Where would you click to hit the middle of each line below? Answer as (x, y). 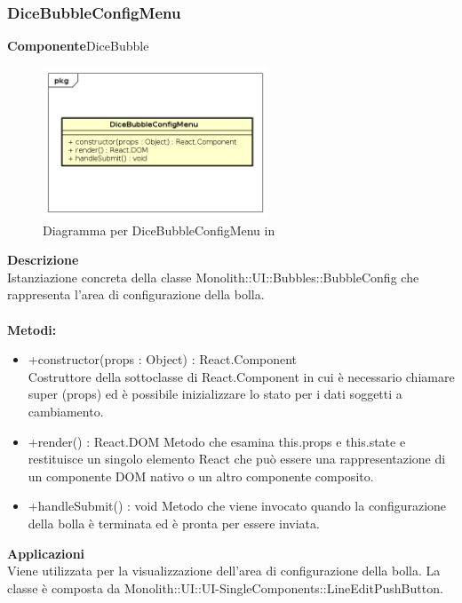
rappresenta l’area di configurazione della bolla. (136, 294)
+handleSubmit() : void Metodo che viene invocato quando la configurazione (237, 506)
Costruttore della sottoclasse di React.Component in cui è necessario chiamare (241, 376)
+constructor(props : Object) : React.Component (163, 359)
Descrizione (43, 260)
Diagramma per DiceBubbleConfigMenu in (159, 230)
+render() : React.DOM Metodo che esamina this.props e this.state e (217, 441)
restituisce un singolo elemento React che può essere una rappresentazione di (237, 459)
